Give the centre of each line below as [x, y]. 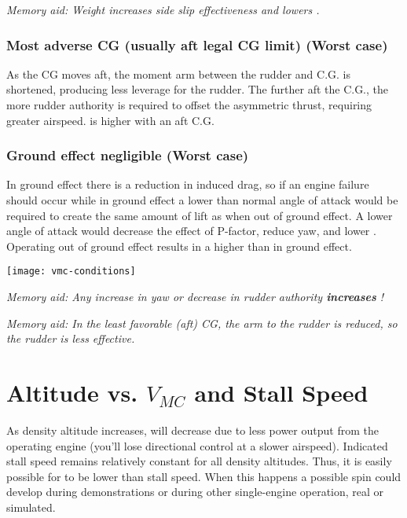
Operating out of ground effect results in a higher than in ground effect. [179, 246]
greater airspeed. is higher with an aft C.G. [110, 120]
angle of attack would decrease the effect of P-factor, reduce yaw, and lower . [191, 231]
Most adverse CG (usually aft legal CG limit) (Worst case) [197, 44]
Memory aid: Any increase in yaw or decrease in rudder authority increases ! [195, 297]
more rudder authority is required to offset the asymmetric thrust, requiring [189, 105]
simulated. [31, 507]
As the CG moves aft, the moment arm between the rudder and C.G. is [178, 73]
